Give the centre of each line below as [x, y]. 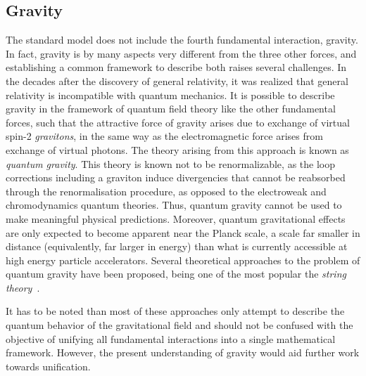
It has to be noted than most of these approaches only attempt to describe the [175, 311]
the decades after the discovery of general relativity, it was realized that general [177, 80]
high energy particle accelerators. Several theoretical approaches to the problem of [183, 260]
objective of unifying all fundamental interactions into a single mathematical [171, 338]
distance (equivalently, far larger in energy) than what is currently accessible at [177, 246]
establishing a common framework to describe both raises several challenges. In [176, 67]
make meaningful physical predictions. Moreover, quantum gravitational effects [176, 218]
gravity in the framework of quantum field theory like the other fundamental [171, 109]
